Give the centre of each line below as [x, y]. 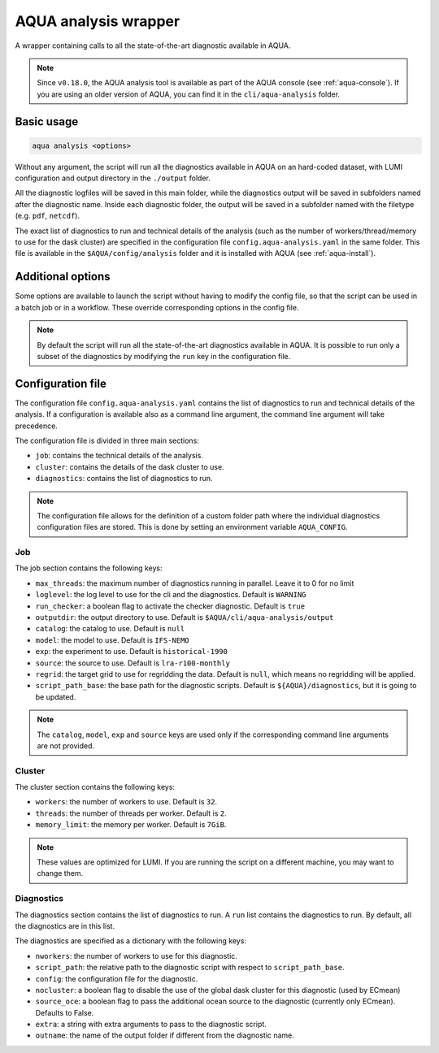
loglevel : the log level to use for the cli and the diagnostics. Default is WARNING [171, 595]
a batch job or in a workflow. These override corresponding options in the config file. [157, 307]
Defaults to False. [65, 1012]
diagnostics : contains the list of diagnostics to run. [124, 479]
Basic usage [47, 121]
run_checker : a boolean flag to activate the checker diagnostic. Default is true [170, 606]
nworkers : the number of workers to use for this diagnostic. [136, 955]
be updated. [56, 697]
